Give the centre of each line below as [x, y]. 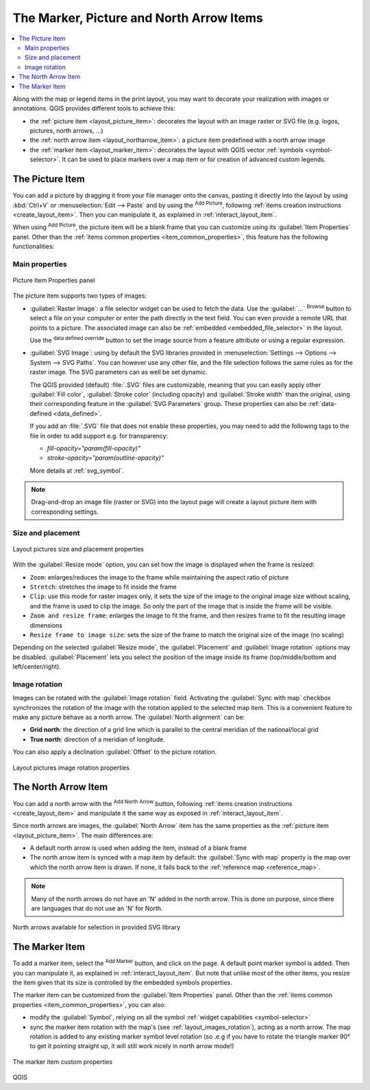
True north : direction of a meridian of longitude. [98, 739]
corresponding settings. [65, 512]
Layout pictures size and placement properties [78, 549]
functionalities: [34, 246]
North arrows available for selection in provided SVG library [97, 927]
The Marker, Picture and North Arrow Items [138, 18]
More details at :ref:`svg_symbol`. [77, 471]
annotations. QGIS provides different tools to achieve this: [94, 108]
